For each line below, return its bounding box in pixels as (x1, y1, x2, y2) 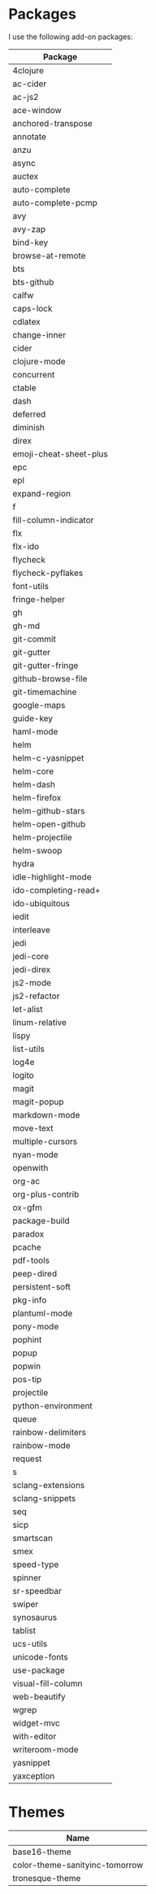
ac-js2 (12, 91, 39, 103)
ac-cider (12, 78, 47, 89)
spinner (12, 1572, 42, 1583)
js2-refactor (12, 990, 60, 1002)
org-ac (12, 1175, 41, 1186)
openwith (12, 1162, 49, 1173)
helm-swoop (12, 844, 63, 856)
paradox (12, 1228, 45, 1239)
